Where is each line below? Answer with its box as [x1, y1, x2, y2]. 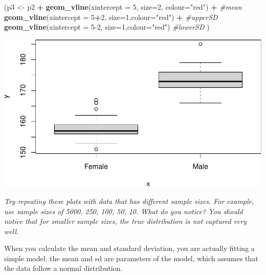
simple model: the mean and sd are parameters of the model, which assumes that [4, 253, 258, 263]
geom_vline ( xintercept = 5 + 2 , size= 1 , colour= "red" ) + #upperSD [4, 11, 218, 22]
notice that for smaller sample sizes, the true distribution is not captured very [4, 216, 247, 226]
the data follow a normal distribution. [4, 263, 123, 273]
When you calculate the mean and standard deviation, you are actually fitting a [4, 243, 255, 254]
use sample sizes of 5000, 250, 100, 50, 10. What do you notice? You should [4, 205, 243, 216]
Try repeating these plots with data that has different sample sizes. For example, [4, 195, 254, 206]
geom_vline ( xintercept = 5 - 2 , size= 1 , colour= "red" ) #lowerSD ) [4, 21, 210, 32]
